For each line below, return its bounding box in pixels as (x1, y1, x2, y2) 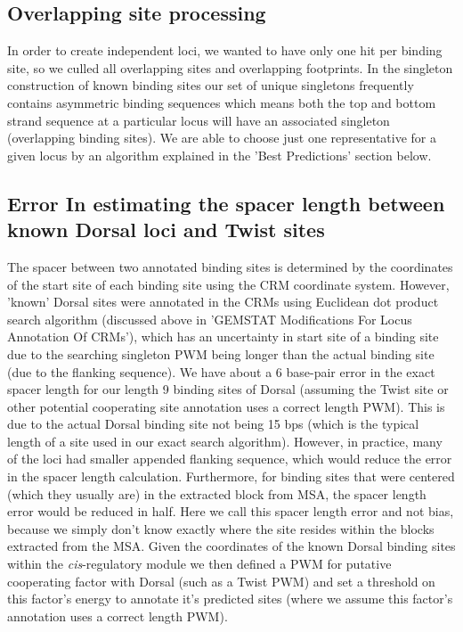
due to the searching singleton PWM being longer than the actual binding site (7, 344, 435, 363)
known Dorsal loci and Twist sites (7, 216, 325, 243)
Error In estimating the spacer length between (7, 189, 445, 217)
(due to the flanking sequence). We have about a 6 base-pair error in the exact (7, 362, 435, 381)
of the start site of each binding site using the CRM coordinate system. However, (7, 275, 450, 293)
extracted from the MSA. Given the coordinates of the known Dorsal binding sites (7, 537, 456, 555)
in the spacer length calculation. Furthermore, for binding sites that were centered (7, 467, 455, 486)
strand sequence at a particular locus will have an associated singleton (7, 111, 390, 129)
